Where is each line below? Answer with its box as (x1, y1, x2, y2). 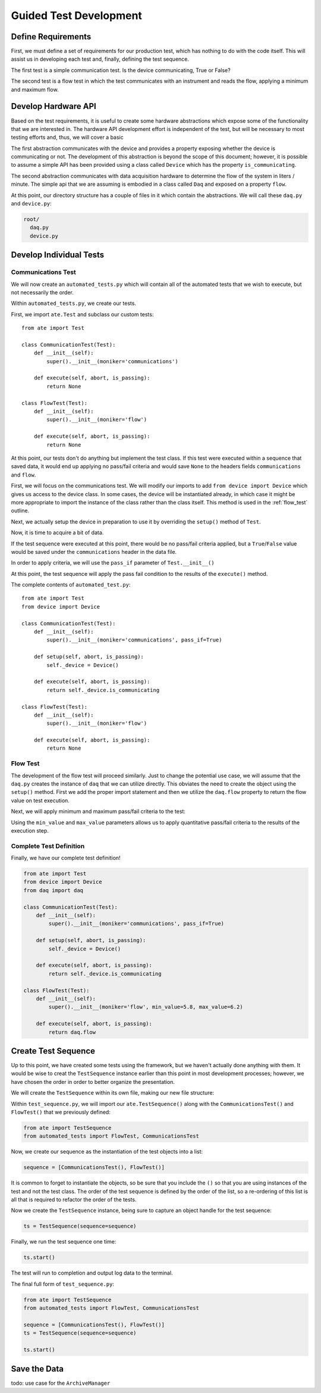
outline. (11, 507, 30, 515)
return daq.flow (48, 1029, 96, 1036)
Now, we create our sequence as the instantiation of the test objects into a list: (11, 1148, 203, 1155)
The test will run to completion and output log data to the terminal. (11, 1269, 173, 1277)
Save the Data (11, 1364, 64, 1374)
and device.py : (11, 200, 52, 207)
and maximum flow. (11, 86, 59, 93)
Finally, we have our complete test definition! (11, 855, 121, 862)
